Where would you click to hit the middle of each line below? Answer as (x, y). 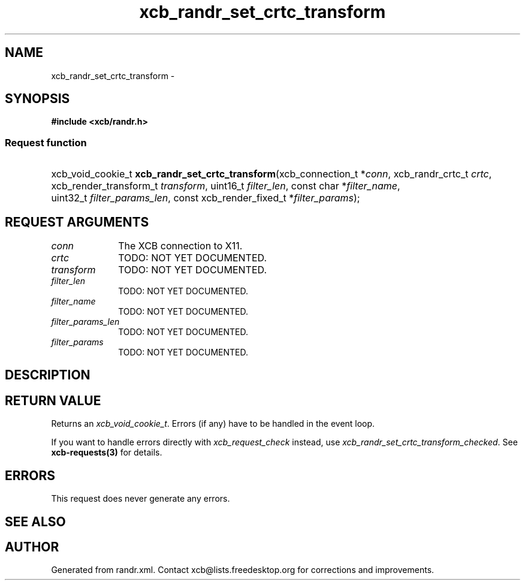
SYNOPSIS (37, 99)
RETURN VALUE (53, 400)
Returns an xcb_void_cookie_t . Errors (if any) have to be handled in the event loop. (213, 424)
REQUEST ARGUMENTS (77, 222)
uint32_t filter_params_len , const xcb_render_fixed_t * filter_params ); (206, 198)
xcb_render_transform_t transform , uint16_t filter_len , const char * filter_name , (226, 186)
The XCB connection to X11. (180, 246)
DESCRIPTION (48, 375)
